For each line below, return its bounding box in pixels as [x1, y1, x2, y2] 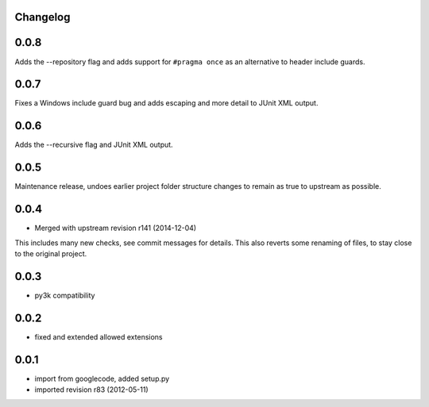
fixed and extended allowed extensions [34, 332, 163, 341]
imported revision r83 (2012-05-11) [34, 385, 149, 394]
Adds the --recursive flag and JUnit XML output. [14, 140, 174, 150]
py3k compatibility [34, 290, 95, 300]
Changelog [14, 10, 71, 24]
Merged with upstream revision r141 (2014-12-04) [34, 223, 197, 233]
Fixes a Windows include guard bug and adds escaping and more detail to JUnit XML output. [14, 98, 319, 108]
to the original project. [14, 248, 87, 258]
